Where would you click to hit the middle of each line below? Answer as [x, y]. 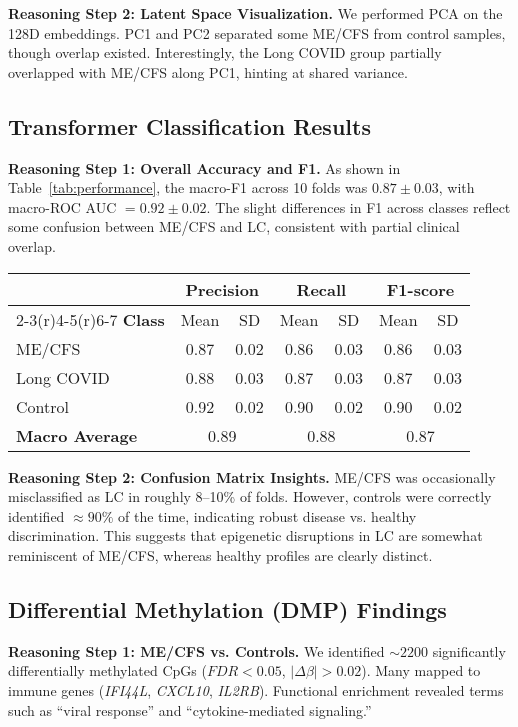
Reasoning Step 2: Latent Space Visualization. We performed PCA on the [255, 13]
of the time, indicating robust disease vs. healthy [267, 515]
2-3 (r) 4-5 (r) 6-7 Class [90, 319]
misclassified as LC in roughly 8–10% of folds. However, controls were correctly [250, 496]
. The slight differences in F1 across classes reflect [358, 206]
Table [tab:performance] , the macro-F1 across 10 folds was [188, 187]
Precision [222, 289]
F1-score [420, 289]
